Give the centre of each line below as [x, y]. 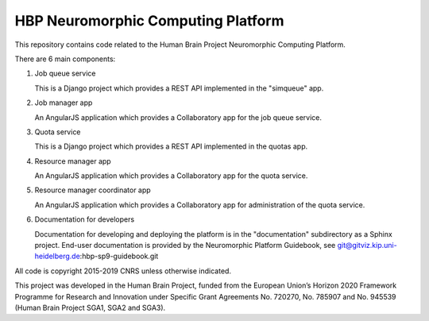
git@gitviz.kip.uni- [367, 246]
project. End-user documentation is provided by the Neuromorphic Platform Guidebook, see [185, 246]
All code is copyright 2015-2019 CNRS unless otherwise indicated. [123, 271]
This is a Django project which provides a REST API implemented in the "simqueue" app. [179, 88]
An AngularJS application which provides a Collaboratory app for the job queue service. [178, 117]
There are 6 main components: [65, 59]
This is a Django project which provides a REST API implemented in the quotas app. [171, 146]
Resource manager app [73, 161]
